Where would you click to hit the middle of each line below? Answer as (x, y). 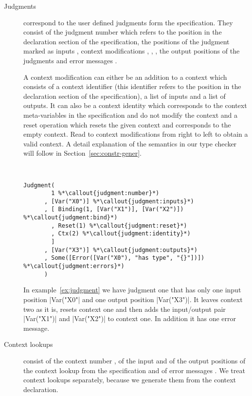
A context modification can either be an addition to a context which (125, 77)
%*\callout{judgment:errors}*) (74, 266)
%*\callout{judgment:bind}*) (71, 218)
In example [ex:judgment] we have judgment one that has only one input (132, 290)
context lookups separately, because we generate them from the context (130, 380)
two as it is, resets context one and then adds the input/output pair (125, 309)
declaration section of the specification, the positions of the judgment (126, 41)
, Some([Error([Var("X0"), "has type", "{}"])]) (124, 258)
